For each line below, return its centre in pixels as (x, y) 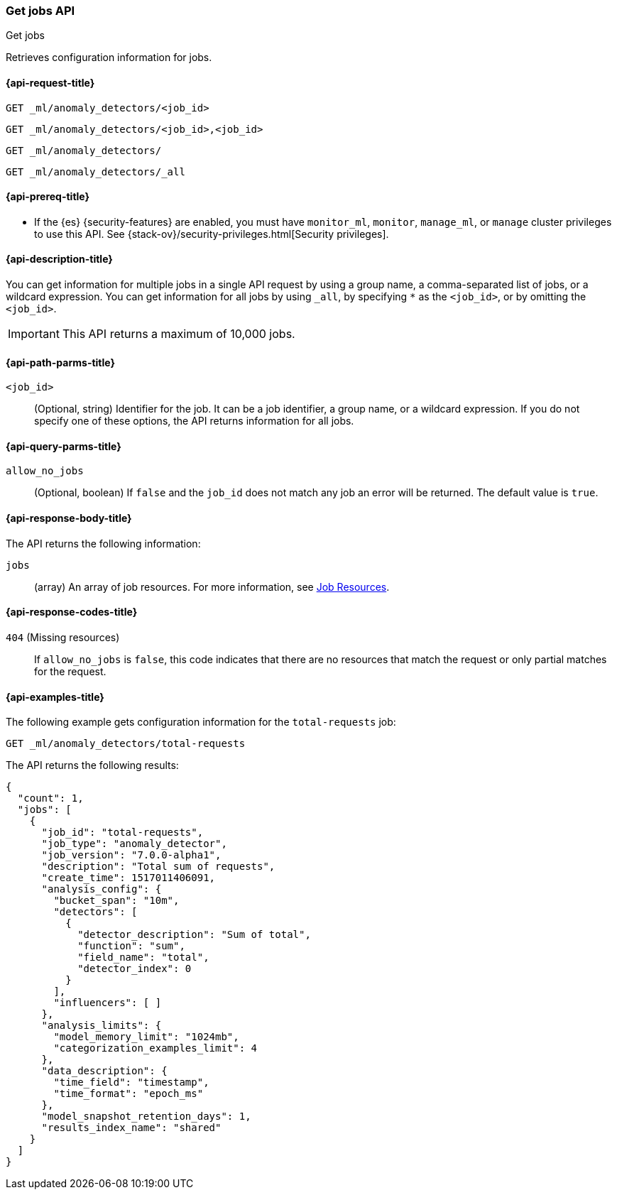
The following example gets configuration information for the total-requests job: (201, 722)
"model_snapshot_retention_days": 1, (146, 1117)
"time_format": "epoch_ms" (129, 1094)
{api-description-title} (59, 259)
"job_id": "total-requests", (122, 833)
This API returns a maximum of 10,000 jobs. (179, 334)
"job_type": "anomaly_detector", (134, 844)
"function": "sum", (131, 946)
